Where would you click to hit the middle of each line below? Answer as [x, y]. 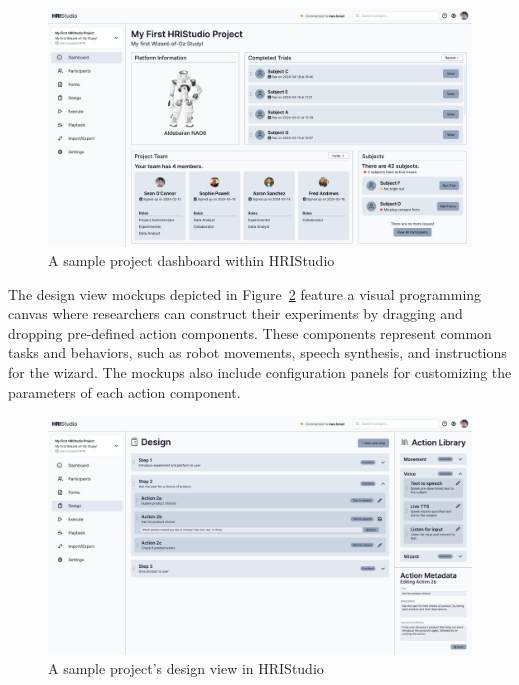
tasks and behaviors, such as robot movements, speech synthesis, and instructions [257, 352]
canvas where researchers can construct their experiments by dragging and [235, 313]
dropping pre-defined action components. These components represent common [250, 332]
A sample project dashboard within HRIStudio [191, 260]
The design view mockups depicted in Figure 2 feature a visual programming [245, 293]
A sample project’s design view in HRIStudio [186, 668]
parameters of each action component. [124, 391]
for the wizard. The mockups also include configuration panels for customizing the [260, 372]
